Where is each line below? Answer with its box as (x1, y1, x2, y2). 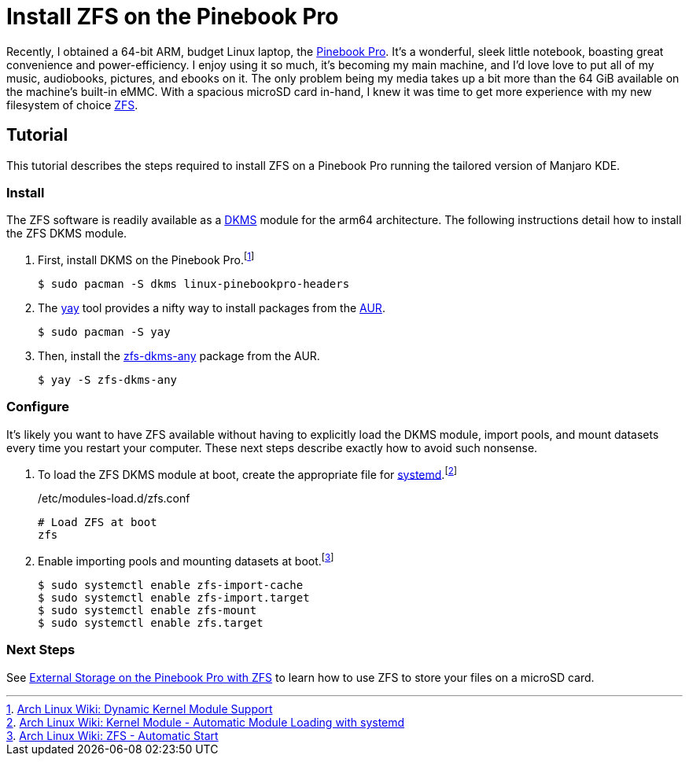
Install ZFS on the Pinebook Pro (6, 3, 339, 30)
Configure (6, 399, 69, 415)
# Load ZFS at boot (38, 516, 157, 529)
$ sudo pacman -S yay (38, 326, 171, 338)
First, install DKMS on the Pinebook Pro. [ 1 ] (38, 251, 255, 267)
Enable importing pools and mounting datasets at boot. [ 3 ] (38, 552, 334, 569)
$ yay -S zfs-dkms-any (38, 374, 178, 386)
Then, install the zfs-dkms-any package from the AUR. (38, 349, 320, 363)
